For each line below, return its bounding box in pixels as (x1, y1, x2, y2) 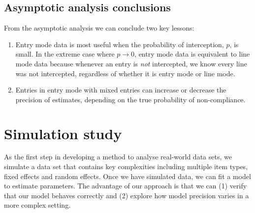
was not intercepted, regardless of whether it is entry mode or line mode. (15, 68, 235, 78)
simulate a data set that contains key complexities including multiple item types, (4, 161, 248, 172)
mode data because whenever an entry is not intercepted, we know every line (15, 58, 247, 68)
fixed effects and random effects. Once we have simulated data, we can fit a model (4, 171, 251, 181)
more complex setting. (4, 200, 71, 210)
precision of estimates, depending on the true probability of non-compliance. (15, 94, 246, 104)
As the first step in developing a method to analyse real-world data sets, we (4, 152, 232, 162)
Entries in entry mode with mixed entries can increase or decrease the (15, 85, 226, 95)
